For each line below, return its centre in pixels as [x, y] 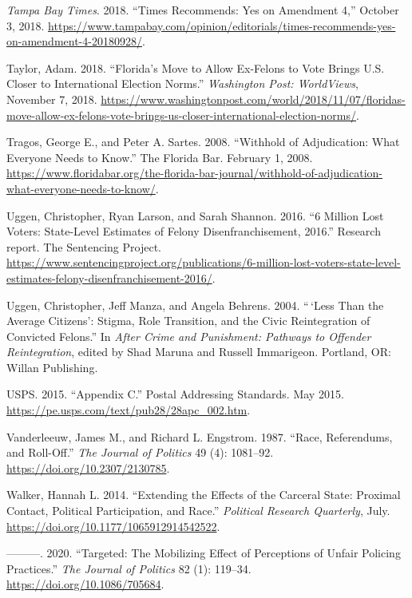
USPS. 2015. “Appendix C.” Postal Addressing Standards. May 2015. [175, 394]
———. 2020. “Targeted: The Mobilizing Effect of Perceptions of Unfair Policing [204, 553]
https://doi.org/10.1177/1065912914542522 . [113, 526]
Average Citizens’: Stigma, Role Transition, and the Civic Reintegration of [188, 321]
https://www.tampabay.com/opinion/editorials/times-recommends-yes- [222, 25]
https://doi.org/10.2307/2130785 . [88, 467]
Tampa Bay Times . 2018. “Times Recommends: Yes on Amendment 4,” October [203, 10]
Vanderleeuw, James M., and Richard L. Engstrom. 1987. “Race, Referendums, [200, 436]
